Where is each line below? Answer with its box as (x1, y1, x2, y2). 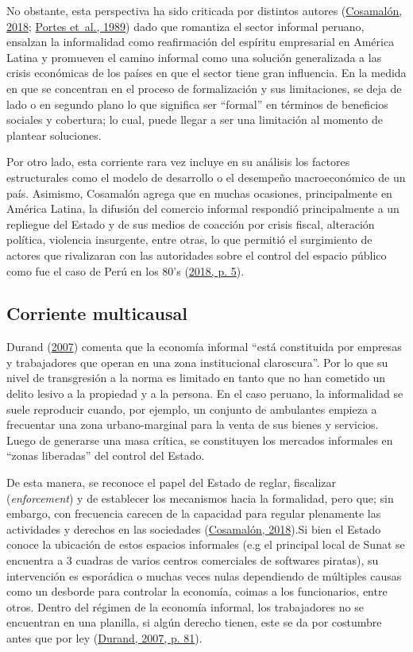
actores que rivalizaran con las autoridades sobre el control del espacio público (6, 246, 387, 263)
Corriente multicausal (6, 301, 187, 326)
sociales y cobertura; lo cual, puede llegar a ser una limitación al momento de (6, 111, 384, 128)
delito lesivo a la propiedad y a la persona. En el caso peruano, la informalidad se (6, 385, 403, 402)
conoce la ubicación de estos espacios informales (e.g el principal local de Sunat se (6, 536, 405, 553)
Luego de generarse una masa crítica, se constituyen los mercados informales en (6, 431, 393, 448)
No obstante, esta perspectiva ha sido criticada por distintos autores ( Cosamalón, (6, 2, 403, 18)
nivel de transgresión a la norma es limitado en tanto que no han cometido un (6, 369, 386, 386)
